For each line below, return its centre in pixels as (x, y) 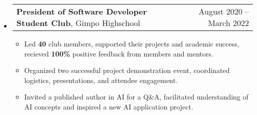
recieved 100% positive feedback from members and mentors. (119, 53)
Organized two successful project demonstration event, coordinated (127, 70)
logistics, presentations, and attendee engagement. (101, 80)
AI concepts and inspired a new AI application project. (109, 106)
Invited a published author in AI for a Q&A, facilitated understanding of (136, 97)
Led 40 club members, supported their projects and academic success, (132, 43)
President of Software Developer (82, 11)
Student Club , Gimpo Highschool (78, 23)
